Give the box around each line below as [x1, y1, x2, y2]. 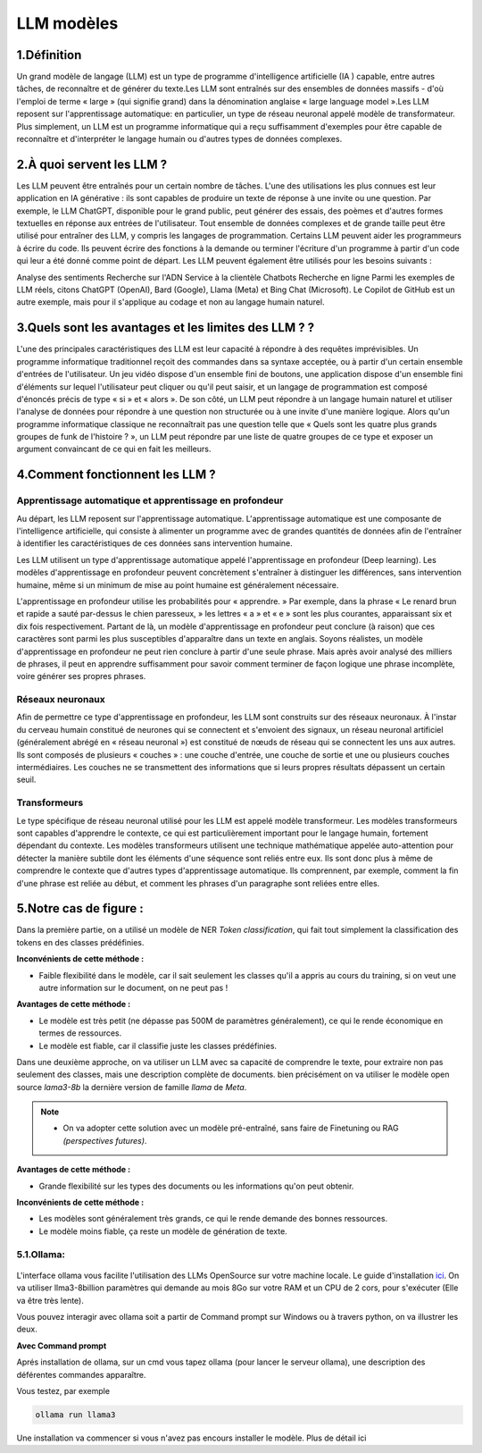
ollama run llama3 [35, 1409, 116, 1420]
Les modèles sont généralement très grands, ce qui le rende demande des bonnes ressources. [38, 1214, 388, 1224]
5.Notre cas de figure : [16, 901, 145, 916]
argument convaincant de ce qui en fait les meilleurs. [16, 443, 212, 455]
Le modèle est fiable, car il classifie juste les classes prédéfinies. [38, 1040, 277, 1051]
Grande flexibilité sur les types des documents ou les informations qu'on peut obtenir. [38, 1180, 354, 1191]
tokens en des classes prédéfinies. [16, 936, 145, 947]
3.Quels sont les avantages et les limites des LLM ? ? [16, 320, 315, 335]
